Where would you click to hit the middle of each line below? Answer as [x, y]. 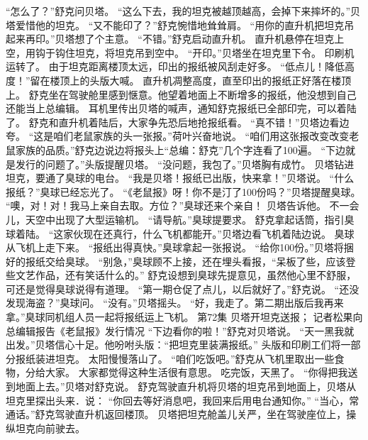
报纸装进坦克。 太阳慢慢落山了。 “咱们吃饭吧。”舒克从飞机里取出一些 [175, 358]
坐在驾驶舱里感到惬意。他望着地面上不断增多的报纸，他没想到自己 [202, 94]
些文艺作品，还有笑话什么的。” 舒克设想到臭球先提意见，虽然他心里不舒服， [181, 275]
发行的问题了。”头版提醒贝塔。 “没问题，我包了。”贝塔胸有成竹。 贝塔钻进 [185, 164]
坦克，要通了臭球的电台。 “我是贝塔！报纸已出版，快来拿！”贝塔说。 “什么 [180, 178]
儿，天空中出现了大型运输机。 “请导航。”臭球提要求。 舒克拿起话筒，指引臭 [180, 219]
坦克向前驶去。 [50, 428]
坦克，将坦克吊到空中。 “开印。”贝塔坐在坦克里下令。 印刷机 [214, 52]
